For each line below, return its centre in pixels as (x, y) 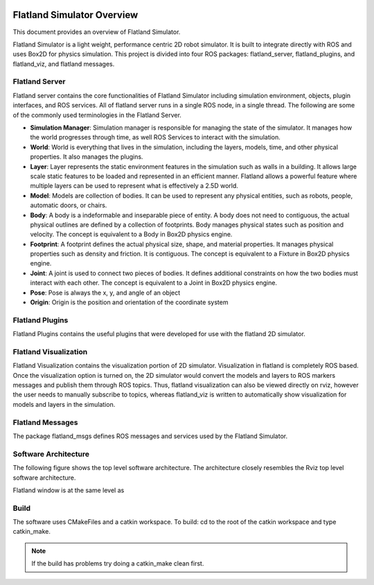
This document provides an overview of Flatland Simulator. (97, 32)
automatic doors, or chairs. (69, 205)
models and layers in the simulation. (64, 404)
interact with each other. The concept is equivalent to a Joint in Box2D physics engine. (153, 283)
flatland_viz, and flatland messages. (64, 64)
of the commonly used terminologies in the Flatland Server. (97, 115)
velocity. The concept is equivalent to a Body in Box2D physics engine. (131, 234)
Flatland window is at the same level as (69, 490)
